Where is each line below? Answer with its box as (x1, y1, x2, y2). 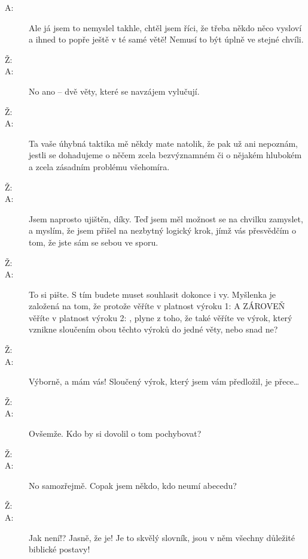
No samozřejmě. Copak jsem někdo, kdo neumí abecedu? (29, 479, 237, 491)
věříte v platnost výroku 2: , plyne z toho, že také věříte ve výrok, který (29, 311, 292, 324)
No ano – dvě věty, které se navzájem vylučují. (29, 84, 200, 97)
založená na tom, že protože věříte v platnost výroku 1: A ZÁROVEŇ (29, 300, 285, 312)
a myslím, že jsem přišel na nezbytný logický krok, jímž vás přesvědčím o (29, 224, 296, 237)
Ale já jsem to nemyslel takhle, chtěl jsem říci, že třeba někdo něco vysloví (29, 21, 302, 34)
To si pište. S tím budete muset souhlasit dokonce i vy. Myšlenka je (29, 288, 276, 300)
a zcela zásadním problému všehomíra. (29, 160, 170, 173)
